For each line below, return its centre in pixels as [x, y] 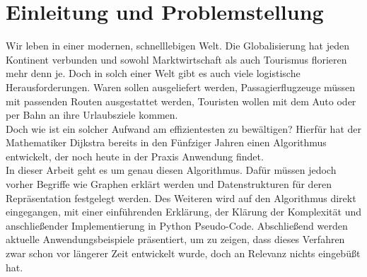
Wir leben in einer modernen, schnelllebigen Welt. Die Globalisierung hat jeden [177, 46]
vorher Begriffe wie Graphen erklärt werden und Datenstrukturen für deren [169, 184]
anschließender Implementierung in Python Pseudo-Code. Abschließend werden [177, 225]
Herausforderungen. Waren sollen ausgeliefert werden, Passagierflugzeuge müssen [181, 87]
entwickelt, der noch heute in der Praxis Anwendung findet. [135, 156]
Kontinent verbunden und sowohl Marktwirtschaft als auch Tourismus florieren [176, 59]
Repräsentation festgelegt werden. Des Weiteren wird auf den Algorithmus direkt [181, 198]
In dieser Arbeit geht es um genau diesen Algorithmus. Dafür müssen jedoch [171, 170]
